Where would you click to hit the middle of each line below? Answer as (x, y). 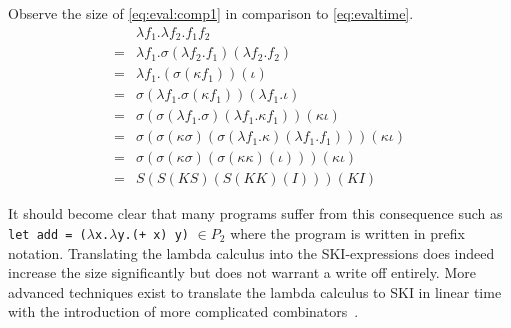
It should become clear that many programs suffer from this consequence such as (255, 213)
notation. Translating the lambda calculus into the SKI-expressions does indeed (251, 252)
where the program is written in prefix (347, 232)
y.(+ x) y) (153, 234)
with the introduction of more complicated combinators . (183, 311)
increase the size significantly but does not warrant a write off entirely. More (242, 272)
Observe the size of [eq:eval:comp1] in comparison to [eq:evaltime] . (211, 13)
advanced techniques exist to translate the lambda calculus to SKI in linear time (255, 291)
